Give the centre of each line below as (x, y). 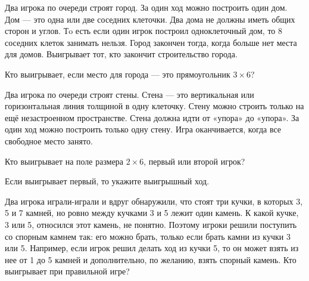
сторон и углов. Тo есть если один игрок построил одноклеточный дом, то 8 (144, 31)
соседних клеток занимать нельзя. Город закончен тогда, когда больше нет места (151, 42)
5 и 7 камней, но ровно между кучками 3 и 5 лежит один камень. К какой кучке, (152, 213)
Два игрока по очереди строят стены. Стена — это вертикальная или (129, 94)
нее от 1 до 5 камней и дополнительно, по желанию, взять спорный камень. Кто (151, 259)
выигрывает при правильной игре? (67, 271)
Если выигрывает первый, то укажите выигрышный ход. (107, 181)
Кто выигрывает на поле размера (64, 161)
